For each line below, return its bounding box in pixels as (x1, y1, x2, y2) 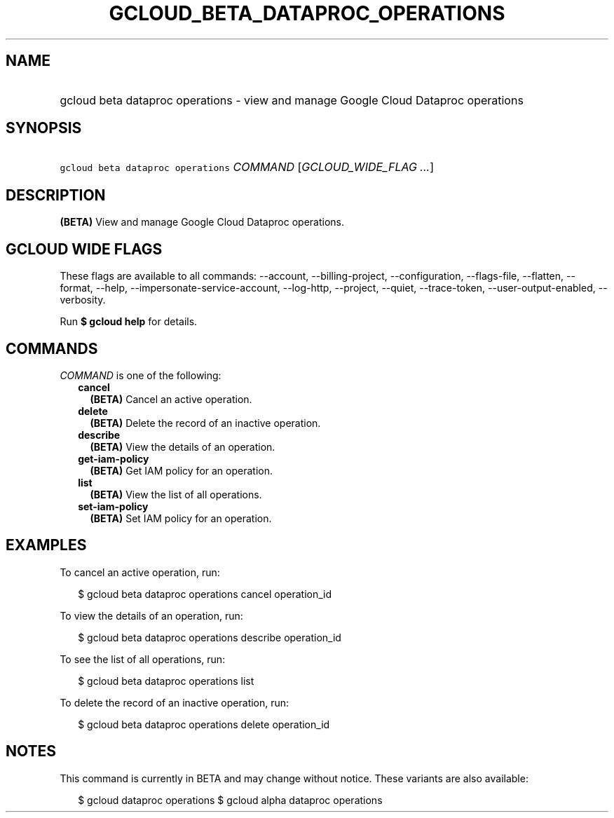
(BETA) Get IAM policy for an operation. (90, 464, 273, 477)
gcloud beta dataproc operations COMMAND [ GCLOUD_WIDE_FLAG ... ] (60, 160, 434, 175)
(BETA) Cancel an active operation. (90, 393, 252, 405)
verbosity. (60, 294, 106, 306)
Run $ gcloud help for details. (60, 315, 198, 328)
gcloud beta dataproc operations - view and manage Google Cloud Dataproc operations (60, 93, 524, 107)
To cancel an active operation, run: (60, 566, 220, 578)
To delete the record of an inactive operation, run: (60, 696, 289, 709)
